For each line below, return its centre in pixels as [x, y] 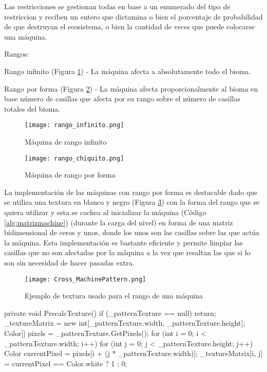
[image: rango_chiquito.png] [74, 158]
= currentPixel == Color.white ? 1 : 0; [66, 363]
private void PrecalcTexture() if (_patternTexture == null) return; [110, 313]
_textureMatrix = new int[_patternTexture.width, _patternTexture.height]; [125, 323]
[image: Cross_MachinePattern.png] [85, 279]
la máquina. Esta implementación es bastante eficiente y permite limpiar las [123, 242]
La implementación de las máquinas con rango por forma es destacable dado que [131, 192]
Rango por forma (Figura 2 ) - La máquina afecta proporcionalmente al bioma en [131, 88]
